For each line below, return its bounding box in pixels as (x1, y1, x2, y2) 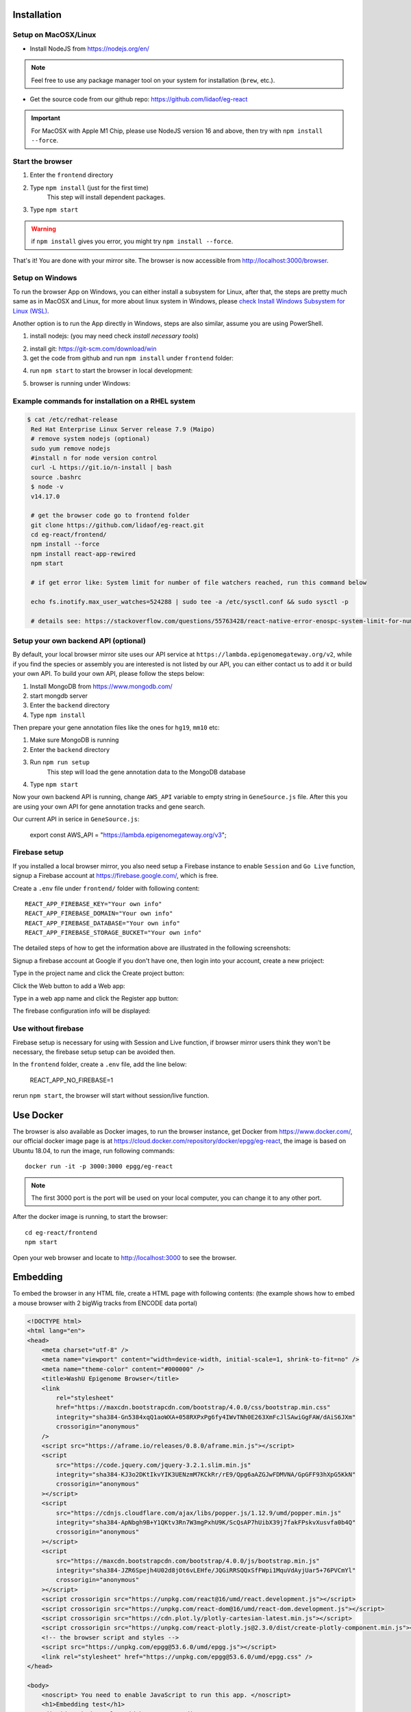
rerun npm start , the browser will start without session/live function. (12, 1092, 210, 1100)
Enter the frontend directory (29, 171, 114, 179)
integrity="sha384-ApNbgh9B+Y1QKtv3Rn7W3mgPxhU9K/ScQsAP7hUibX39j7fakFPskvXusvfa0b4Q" (55, 1519, 356, 1526)
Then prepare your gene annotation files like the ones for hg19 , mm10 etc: (12, 723, 220, 732)
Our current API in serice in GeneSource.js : (12, 815, 140, 823)
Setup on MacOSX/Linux (12, 30, 97, 40)
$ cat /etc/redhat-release (27, 416, 118, 424)
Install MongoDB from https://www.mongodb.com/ (29, 682, 173, 690)
